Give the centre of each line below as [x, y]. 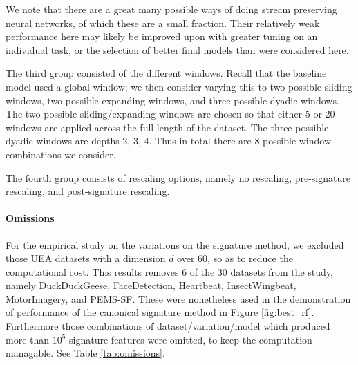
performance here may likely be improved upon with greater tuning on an [162, 36]
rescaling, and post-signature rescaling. [88, 191]
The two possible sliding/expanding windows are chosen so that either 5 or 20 [170, 114]
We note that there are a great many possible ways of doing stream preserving [171, 9]
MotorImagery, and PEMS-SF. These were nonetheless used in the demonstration [178, 298]
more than [28, 339]
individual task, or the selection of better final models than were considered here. [177, 49]
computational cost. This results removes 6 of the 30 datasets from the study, [169, 271]
